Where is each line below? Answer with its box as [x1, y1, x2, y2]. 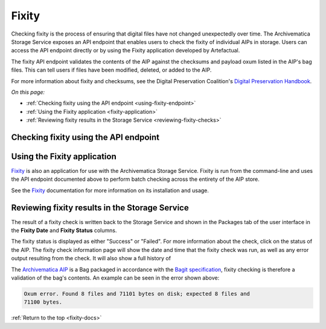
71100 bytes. [24, 299, 63, 305]
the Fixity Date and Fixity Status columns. [11, 227, 117, 234]
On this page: [11, 88, 45, 96]
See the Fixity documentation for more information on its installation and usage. [11, 187, 209, 194]
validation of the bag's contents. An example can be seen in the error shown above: [11, 274, 220, 281]
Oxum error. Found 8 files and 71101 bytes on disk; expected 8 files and [24, 290, 251, 297]
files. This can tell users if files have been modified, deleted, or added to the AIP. [11, 66, 212, 74]
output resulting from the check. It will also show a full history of [11, 255, 171, 262]
